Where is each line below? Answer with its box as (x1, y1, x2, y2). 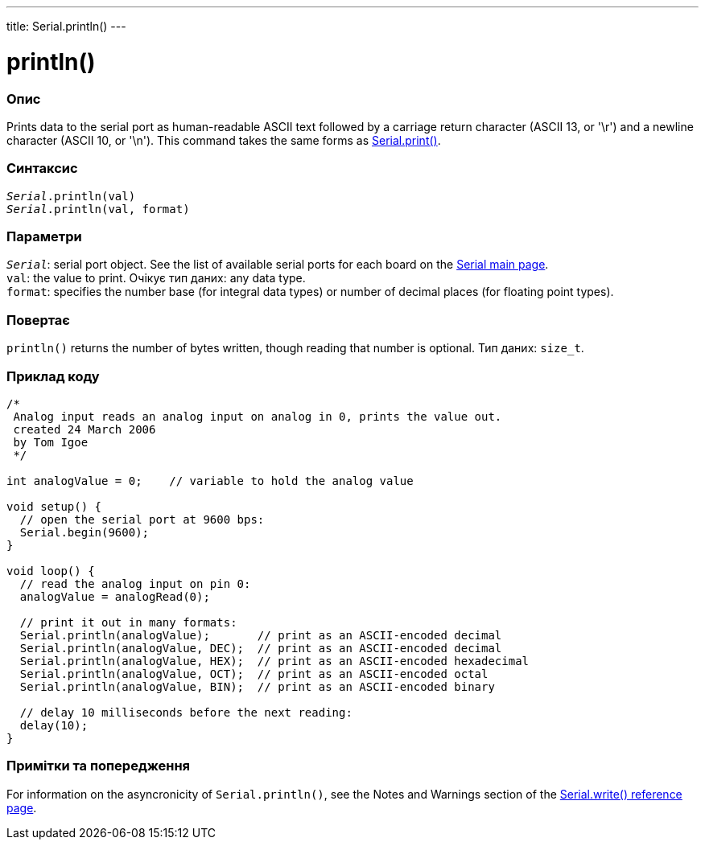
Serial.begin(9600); (19, 525, 150, 539)
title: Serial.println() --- (6, 19, 126, 33)
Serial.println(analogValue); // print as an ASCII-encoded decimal (19, 628, 502, 642)
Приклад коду (6, 368, 100, 384)
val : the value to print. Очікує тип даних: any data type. (6, 271, 306, 285)
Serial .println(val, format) (6, 202, 190, 216)
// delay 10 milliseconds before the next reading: (19, 705, 352, 719)
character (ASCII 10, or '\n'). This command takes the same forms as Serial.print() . (6, 133, 441, 147)
